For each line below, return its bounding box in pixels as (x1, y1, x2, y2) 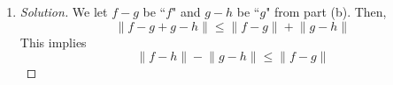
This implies (19, 32, 87, 51)
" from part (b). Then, (266, 3, 387, 20)
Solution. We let (19, 3, 108, 20)
